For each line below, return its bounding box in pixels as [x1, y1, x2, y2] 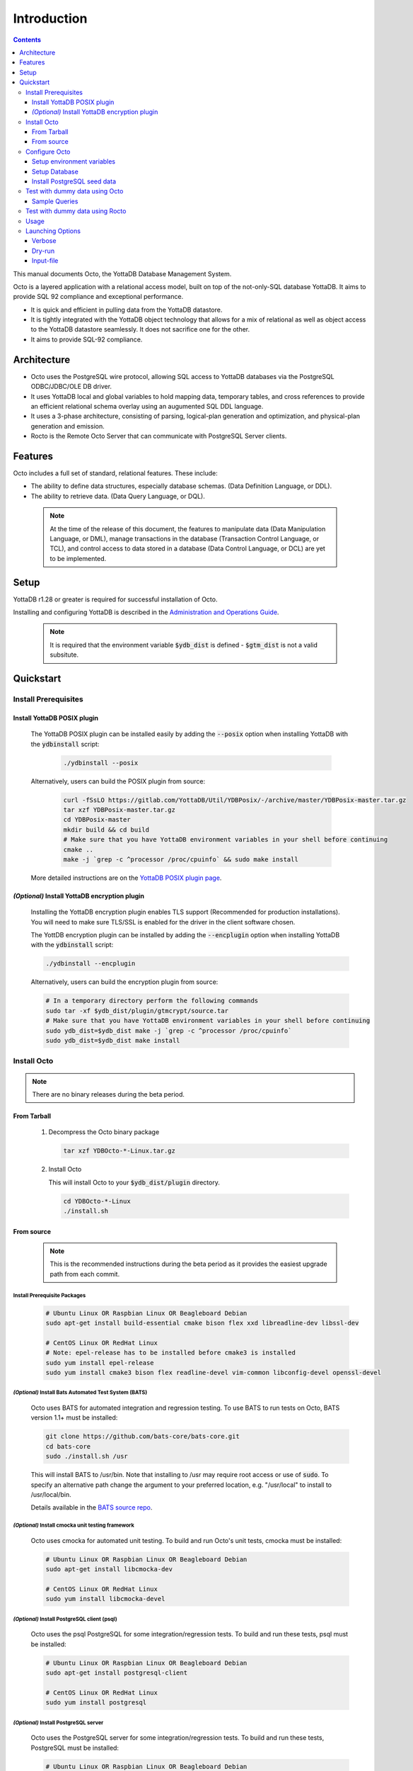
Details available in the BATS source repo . [30, 1503, 153, 1512]
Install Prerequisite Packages [13, 1291, 86, 1299]
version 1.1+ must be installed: [30, 1413, 118, 1422]
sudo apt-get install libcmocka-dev [45, 1566, 173, 1573]
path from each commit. [50, 1269, 120, 1278]
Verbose [32, 237, 57, 245]
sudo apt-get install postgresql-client [45, 1669, 187, 1677]
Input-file [32, 256, 59, 265]
